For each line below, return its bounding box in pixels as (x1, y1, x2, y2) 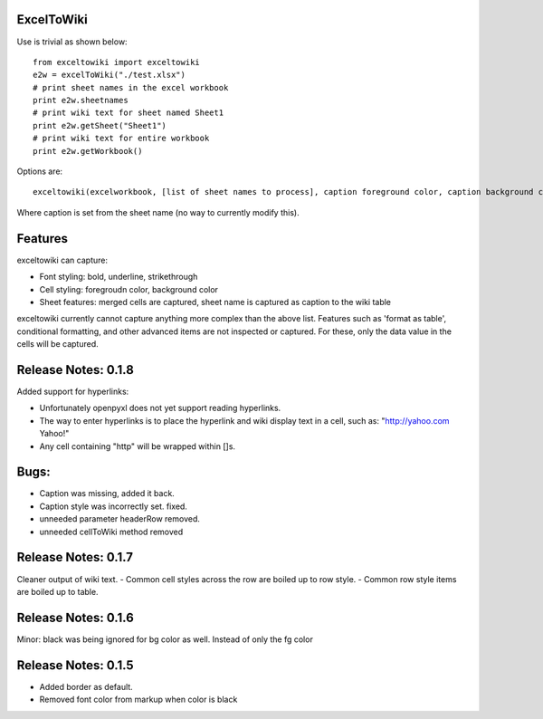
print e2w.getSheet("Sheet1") (33, 120, 167, 130)
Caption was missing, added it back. (39, 488, 176, 499)
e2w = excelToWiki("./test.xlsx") (33, 70, 186, 81)
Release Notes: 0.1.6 (16, 609, 135, 625)
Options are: (16, 166, 63, 177)
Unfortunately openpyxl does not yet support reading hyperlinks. (39, 403, 281, 414)
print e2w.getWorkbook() (33, 146, 143, 156)
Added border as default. (39, 681, 133, 692)
